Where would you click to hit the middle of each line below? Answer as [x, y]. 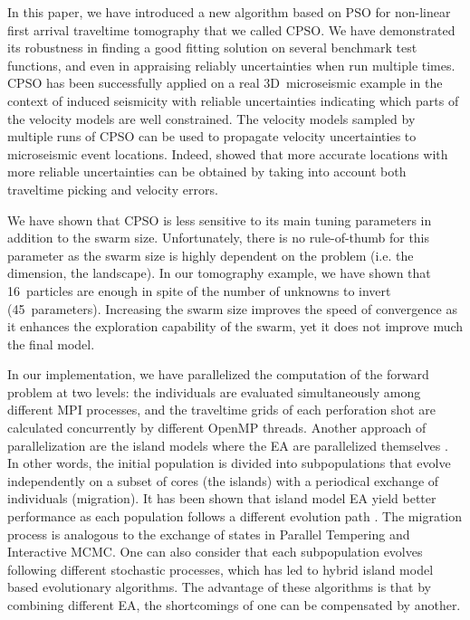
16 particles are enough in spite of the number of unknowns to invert [199, 290]
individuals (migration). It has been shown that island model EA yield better [222, 498]
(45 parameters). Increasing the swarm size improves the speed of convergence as [232, 308]
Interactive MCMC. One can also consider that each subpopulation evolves [215, 552]
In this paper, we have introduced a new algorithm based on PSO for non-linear [229, 12]
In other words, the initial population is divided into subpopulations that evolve [229, 463]
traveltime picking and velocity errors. [113, 189]
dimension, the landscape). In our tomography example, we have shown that [219, 273]
